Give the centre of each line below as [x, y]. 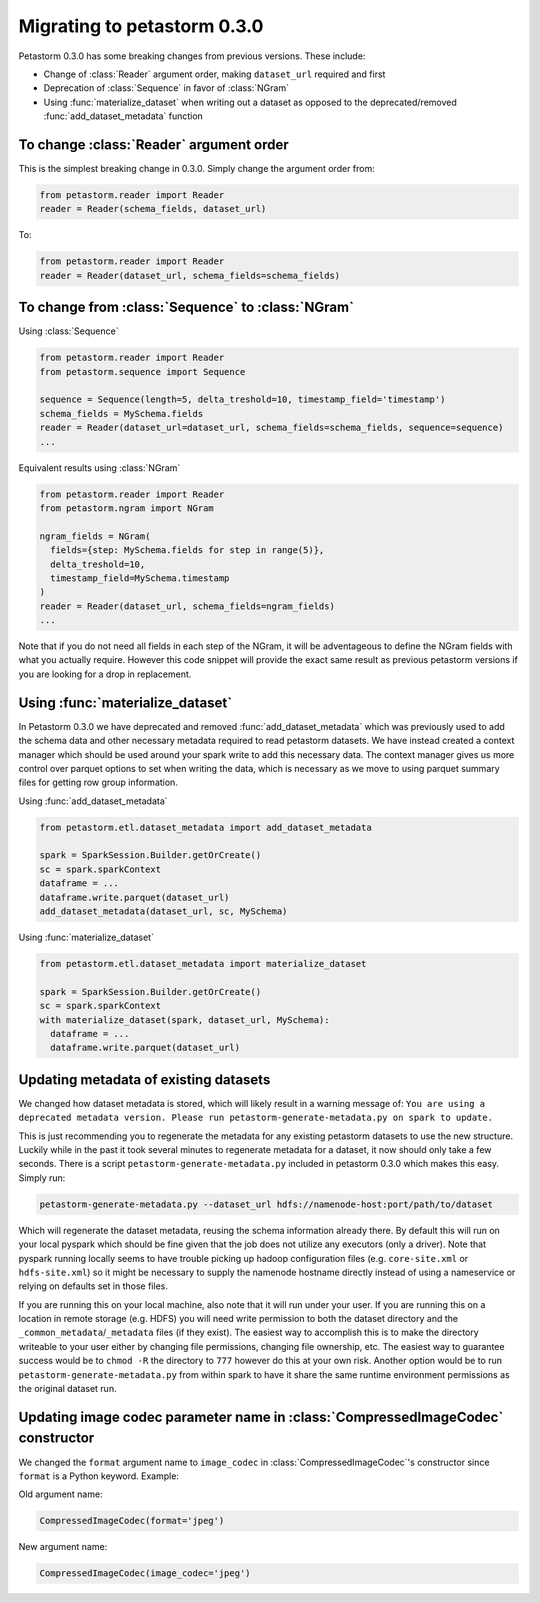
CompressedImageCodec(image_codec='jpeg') [145, 1573]
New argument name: [63, 1547]
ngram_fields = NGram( [95, 536]
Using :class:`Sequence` [68, 331]
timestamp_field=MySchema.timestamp [140, 578]
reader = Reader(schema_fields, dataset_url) [153, 209]
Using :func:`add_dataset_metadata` [93, 801]
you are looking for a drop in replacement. [105, 674]
